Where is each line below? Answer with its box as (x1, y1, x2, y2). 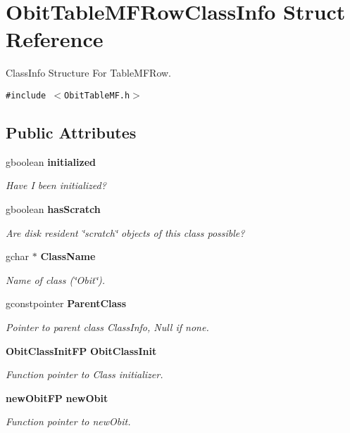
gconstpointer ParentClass (6, 296, 127, 311)
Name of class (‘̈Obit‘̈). (6, 272, 106, 287)
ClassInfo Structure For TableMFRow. (6, 65, 171, 80)
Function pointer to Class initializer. (6, 367, 163, 382)
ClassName (40, 249, 96, 264)
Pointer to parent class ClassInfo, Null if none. (6, 319, 209, 334)
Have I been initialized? (6, 178, 106, 193)
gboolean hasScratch (6, 201, 101, 216)
